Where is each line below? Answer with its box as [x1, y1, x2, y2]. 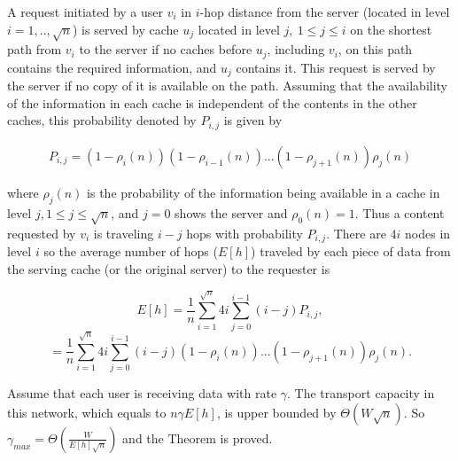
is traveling [93, 223, 154, 242]
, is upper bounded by [216, 402, 337, 421]
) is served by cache [72, 20, 179, 38]
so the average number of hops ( [43, 241, 218, 260]
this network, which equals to [7, 402, 167, 421]
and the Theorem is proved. [122, 428, 273, 447]
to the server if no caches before [79, 40, 252, 59]
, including [267, 40, 325, 59]
